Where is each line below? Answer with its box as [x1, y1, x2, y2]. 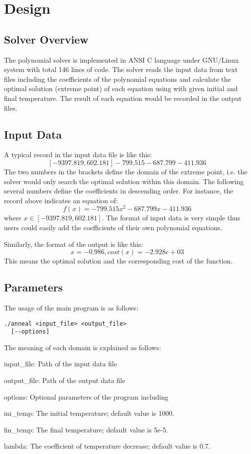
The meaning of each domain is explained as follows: [4, 342, 161, 352]
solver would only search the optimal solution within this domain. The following [4, 176, 244, 186]
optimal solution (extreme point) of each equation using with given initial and [4, 83, 238, 94]
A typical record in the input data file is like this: [4, 149, 152, 160]
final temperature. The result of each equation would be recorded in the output [4, 93, 242, 103]
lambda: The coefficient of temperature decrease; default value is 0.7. [4, 441, 210, 451]
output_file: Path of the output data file [4, 375, 125, 385]
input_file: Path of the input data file [4, 358, 117, 369]
